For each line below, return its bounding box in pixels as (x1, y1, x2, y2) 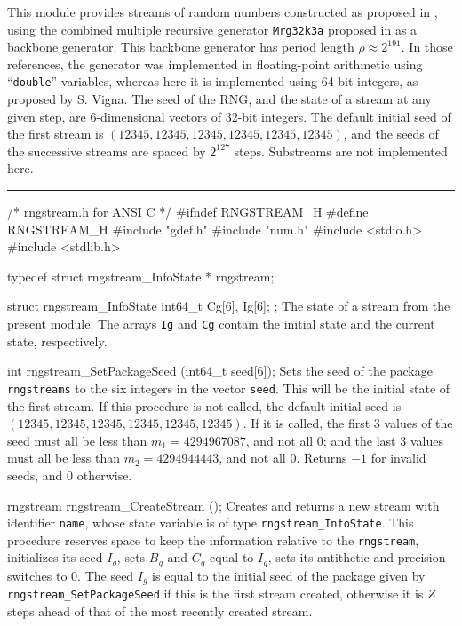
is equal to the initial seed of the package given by (152, 566, 426, 584)
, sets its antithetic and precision (267, 548, 446, 567)
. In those (401, 37, 453, 56)
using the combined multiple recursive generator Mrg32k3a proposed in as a (7, 20, 418, 38)
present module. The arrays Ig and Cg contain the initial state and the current (7, 314, 435, 333)
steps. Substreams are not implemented (234, 141, 448, 160)
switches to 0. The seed (7, 566, 134, 584)
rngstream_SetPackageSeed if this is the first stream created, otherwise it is (7, 584, 424, 603)
